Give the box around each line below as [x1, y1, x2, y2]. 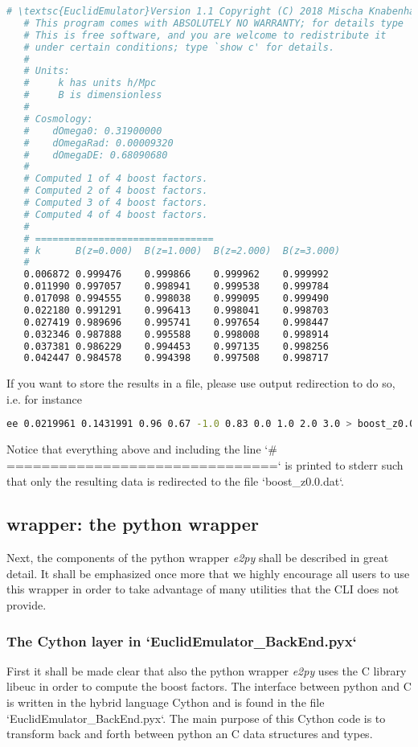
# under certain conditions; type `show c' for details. [23, 41, 335, 53]
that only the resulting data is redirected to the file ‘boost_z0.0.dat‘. [6, 472, 344, 489]
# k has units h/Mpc [23, 77, 157, 89]
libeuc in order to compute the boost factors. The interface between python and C [6, 678, 412, 695]
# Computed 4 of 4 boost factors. [23, 208, 208, 220]
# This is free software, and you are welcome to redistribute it [23, 29, 387, 41]
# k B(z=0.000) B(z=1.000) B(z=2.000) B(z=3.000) [23, 244, 341, 257]
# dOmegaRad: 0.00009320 [23, 137, 174, 149]
